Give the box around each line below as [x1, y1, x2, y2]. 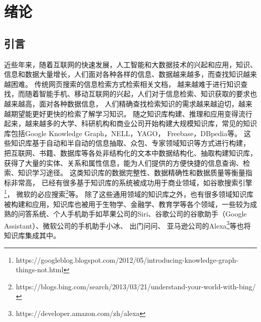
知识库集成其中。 [4, 230, 60, 240]
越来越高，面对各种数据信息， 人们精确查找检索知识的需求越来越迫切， [4, 98, 238, 109]
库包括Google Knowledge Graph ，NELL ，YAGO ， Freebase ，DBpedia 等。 [4, 128, 241, 138]
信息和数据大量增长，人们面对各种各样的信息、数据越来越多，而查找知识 [4, 69, 243, 79]
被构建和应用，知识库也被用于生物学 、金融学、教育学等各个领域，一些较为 [4, 198, 250, 209]
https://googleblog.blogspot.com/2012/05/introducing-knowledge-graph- [16, 254, 239, 265]
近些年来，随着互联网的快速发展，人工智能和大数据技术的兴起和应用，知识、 [4, 59, 257, 69]
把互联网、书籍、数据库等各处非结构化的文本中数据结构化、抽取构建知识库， [4, 147, 257, 158]
